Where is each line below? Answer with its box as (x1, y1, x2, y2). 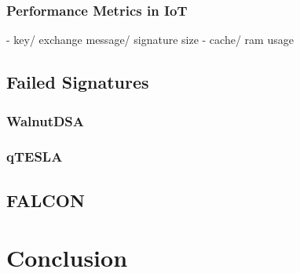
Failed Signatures (6, 70, 149, 94)
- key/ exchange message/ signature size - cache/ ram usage (6, 31, 294, 48)
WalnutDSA (6, 111, 85, 130)
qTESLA (6, 147, 63, 166)
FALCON (6, 187, 85, 212)
